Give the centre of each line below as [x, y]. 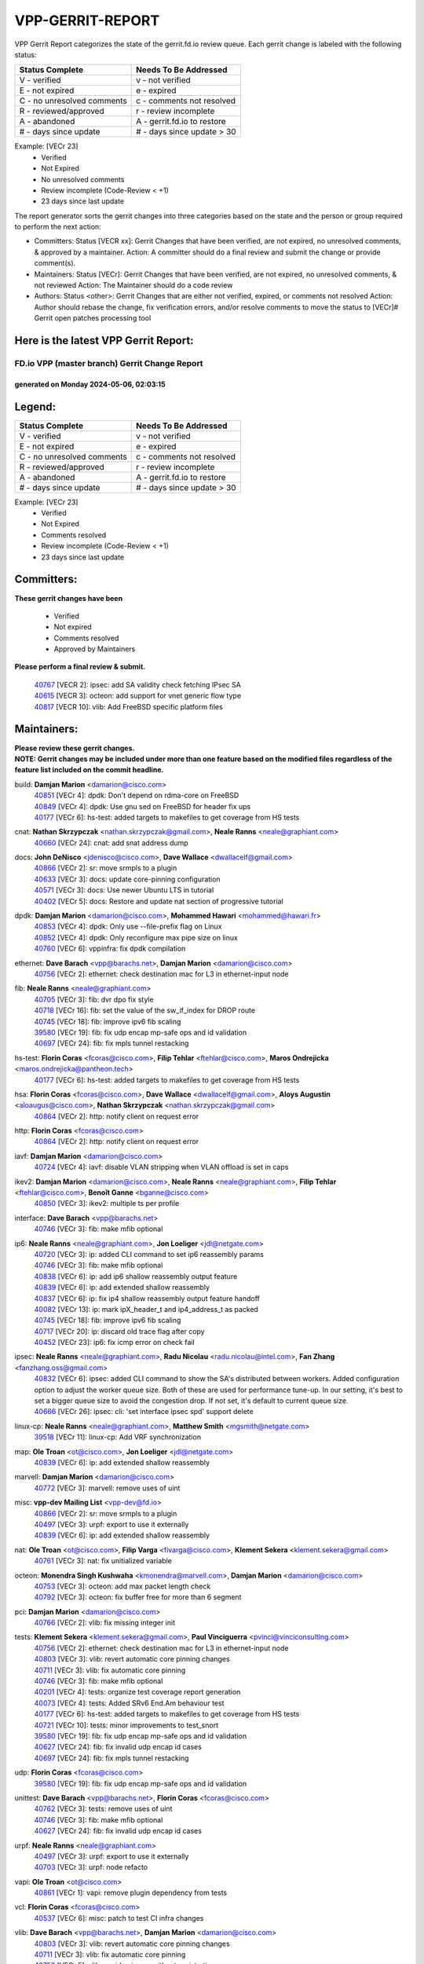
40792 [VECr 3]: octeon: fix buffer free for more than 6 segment [138, 1597]
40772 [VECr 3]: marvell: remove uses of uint [107, 1488]
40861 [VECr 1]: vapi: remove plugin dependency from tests [131, 1893]
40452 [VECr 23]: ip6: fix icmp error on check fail [115, 1343]
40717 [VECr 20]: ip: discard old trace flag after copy [119, 1331]
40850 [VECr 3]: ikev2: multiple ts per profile [107, 1204]
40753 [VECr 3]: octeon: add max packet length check [122, 1586]
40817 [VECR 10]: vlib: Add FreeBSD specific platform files [128, 706]
